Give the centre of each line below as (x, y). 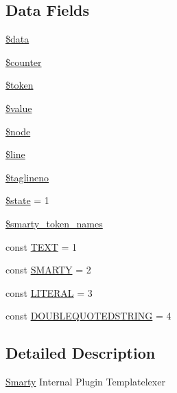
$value (19, 108)
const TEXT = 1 (42, 246)
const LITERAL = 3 (49, 292)
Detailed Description (81, 353)
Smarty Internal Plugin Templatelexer (85, 382)
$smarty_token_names (54, 223)
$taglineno (27, 177)
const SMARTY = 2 (48, 270)
